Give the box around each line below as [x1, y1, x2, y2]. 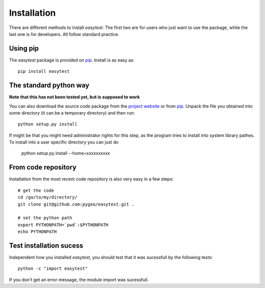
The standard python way [9, 81, 89, 89]
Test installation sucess [9, 241, 83, 250]
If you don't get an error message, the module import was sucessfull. [9, 277, 149, 283]
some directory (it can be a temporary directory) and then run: [9, 110, 135, 115]
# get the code [18, 187, 54, 193]
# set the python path [18, 215, 73, 221]
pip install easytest [18, 69, 70, 74]
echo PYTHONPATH [18, 229, 57, 234]
